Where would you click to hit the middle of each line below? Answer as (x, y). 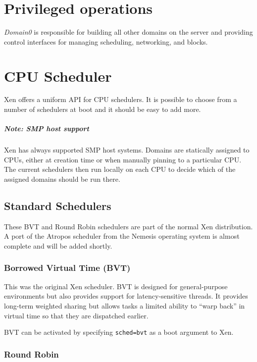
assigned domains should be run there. (62, 179)
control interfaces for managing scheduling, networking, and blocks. (106, 41)
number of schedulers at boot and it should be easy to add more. (103, 109)
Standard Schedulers (58, 205)
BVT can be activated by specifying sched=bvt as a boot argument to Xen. (119, 332)
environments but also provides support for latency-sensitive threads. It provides (126, 296)
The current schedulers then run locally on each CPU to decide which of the (120, 169)
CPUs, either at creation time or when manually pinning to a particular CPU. (123, 159)
